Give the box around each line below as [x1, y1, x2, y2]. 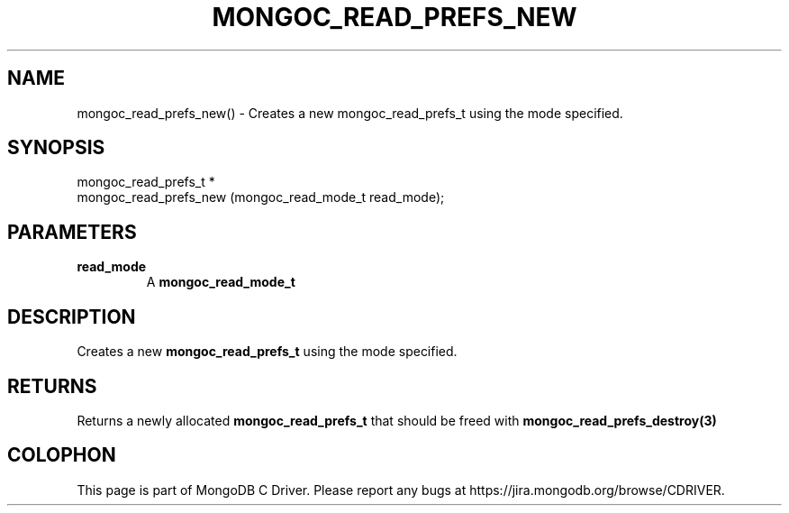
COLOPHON [7, 444, 116, 467]
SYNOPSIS [7, 136, 105, 160]
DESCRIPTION [7, 305, 136, 328]
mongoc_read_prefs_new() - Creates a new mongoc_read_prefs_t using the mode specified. [77, 105, 623, 121]
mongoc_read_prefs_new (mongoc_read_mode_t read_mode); [77, 189, 445, 206]
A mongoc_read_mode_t [146, 274, 295, 290]
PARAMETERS [7, 220, 137, 243]
